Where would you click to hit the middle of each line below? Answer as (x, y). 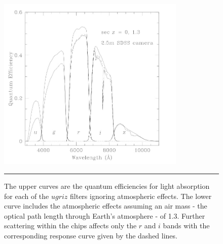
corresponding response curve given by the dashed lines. (91, 235)
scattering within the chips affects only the (70, 226)
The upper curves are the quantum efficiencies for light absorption (107, 186)
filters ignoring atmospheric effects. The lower (141, 196)
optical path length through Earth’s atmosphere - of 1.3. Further (105, 215)
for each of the (27, 196)
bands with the (186, 226)
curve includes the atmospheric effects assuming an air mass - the (106, 206)
